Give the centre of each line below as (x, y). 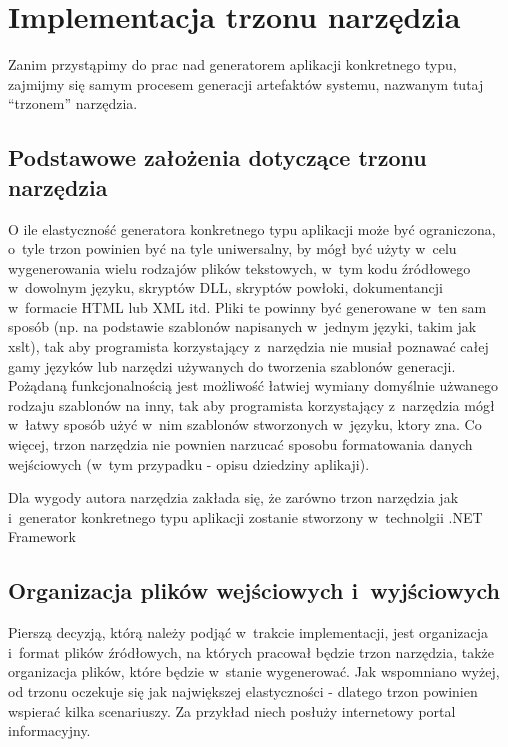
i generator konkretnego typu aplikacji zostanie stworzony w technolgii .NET (245, 516)
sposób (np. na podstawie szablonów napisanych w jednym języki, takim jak (242, 326)
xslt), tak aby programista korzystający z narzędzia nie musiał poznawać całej (248, 346)
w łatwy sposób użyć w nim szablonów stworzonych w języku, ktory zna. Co (245, 424)
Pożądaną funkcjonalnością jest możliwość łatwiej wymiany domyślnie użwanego (253, 385)
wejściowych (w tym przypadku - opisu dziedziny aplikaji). (189, 463)
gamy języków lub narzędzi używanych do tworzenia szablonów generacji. (232, 365)
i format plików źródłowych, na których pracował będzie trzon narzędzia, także (251, 651)
